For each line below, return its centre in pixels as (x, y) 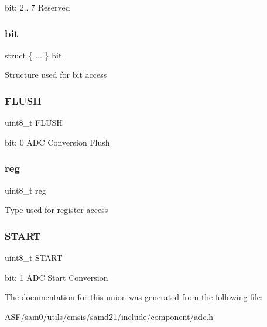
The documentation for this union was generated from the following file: (134, 297)
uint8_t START (34, 258)
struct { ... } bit (33, 55)
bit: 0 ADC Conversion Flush (57, 142)
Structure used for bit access (56, 75)
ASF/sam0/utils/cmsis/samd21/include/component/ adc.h (109, 316)
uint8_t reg (25, 190)
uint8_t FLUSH (34, 123)
